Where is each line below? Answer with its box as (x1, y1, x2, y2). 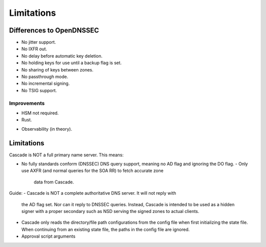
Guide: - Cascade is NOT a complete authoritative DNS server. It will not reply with (9, 190, 177, 196)
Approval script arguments (21, 233, 76, 239)
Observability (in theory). (21, 126, 72, 132)
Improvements (9, 100, 45, 106)
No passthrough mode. (21, 74, 68, 80)
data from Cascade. (33, 179, 74, 185)
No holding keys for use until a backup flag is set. (21, 60, 122, 66)
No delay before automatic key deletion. (21, 53, 103, 59)
